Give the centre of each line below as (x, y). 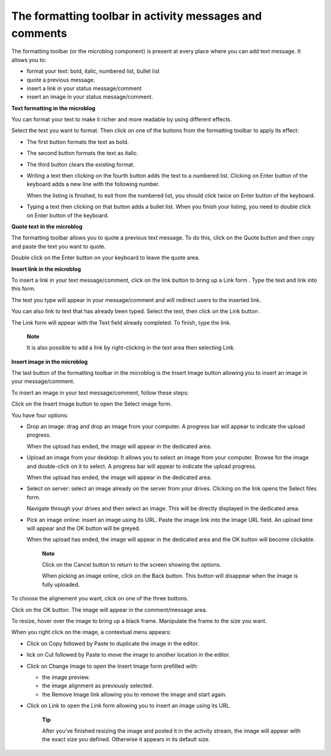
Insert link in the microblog (46, 269)
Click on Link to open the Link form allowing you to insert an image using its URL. (129, 706)
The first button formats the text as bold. (78, 142)
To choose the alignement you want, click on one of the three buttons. (100, 599)
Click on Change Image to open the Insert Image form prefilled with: (112, 666)
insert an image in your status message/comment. (90, 97)
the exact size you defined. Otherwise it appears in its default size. (126, 739)
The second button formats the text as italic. (82, 153)
